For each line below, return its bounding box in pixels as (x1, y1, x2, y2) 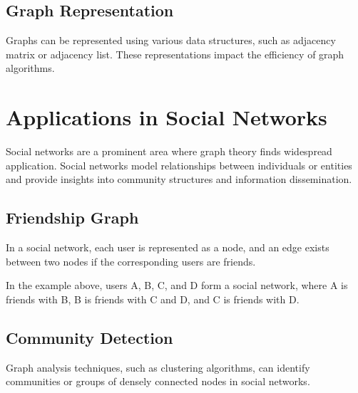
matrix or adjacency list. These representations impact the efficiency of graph (6, 46, 344, 61)
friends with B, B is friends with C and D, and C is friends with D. (6, 291, 300, 306)
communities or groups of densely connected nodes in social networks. (6, 374, 310, 389)
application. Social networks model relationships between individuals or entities (6, 157, 352, 172)
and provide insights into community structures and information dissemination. (6, 172, 352, 187)
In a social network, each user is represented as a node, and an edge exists (6, 240, 329, 255)
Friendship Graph (6, 206, 139, 229)
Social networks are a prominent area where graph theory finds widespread (6, 144, 332, 159)
